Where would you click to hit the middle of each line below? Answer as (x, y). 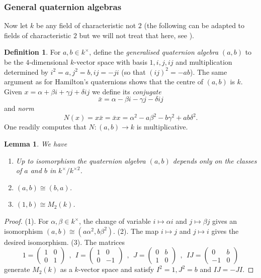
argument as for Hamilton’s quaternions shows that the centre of (104, 82)
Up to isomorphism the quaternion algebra (81, 160)
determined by (26, 72)
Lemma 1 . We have (36, 144)
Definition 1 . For (32, 52)
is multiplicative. (162, 127)
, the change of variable (115, 221)
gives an (225, 221)
